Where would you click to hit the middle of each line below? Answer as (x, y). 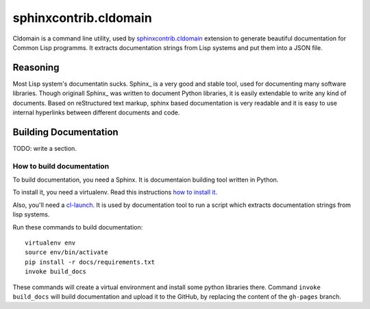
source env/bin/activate (66, 252)
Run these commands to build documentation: (78, 227)
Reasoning (36, 67)
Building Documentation (66, 132)
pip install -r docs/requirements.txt (90, 262)
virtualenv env (50, 243)
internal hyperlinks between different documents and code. (96, 112)
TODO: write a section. (45, 148)
